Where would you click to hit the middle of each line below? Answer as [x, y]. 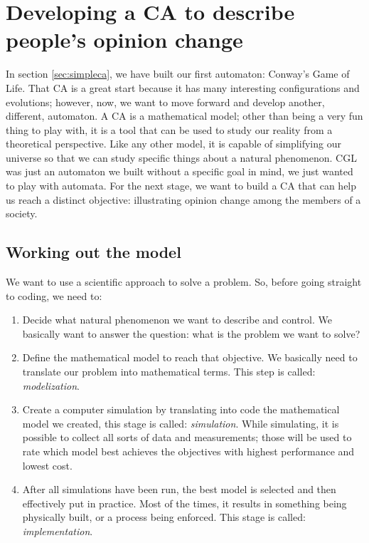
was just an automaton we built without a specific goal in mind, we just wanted [180, 171]
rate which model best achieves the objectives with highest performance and [188, 451]
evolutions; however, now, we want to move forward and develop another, [165, 102]
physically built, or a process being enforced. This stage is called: [164, 517]
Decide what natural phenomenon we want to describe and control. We [177, 320]
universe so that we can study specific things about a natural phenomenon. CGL [181, 157]
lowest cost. [47, 465]
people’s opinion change [124, 40]
